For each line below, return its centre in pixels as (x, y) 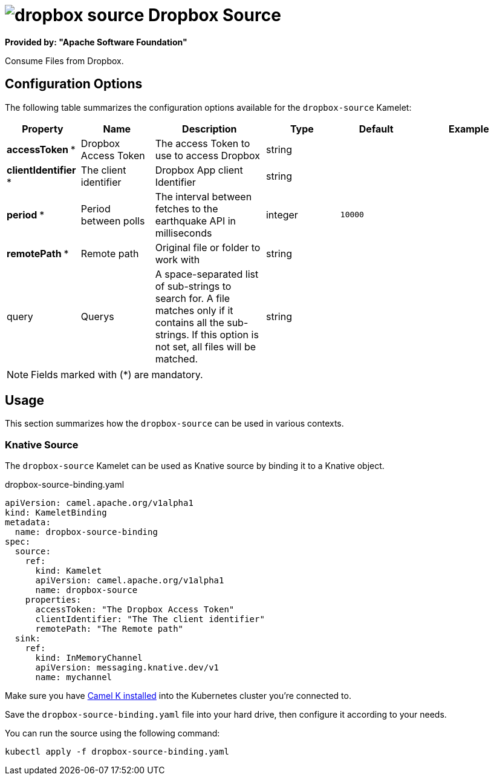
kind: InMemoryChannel (89, 658)
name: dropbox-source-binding (86, 532)
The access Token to (203, 143)
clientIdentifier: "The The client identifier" (150, 619)
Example (469, 129)
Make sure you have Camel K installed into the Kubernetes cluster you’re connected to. (178, 696)
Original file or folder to (208, 247)
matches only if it (194, 310)
